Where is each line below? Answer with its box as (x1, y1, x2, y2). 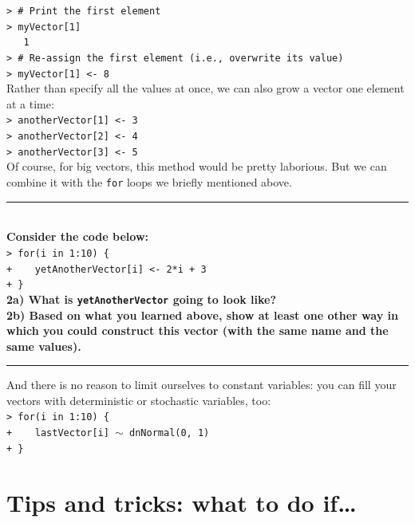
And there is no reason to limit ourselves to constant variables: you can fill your (6, 376, 397, 393)
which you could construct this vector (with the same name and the (6, 322, 389, 339)
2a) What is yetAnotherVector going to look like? (6, 290, 277, 307)
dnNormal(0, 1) (129, 427, 210, 439)
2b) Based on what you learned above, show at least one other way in (6, 306, 398, 323)
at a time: (6, 95, 54, 112)
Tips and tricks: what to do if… (6, 486, 357, 518)
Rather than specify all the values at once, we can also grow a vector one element (6, 80, 405, 96)
